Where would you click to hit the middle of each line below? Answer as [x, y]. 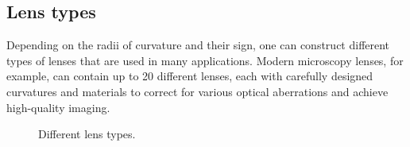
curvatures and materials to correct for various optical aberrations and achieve [197, 91]
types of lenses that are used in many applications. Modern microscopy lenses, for [205, 60]
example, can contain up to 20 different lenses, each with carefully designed [190, 76]
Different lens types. [87, 134]
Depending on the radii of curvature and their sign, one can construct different [198, 45]
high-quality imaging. [58, 107]
